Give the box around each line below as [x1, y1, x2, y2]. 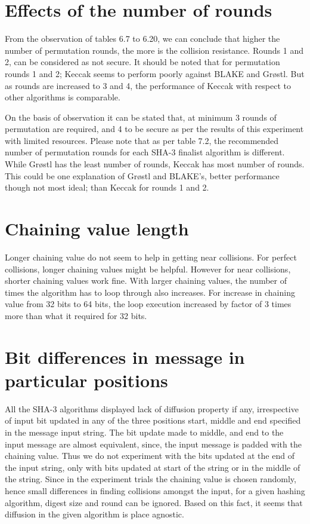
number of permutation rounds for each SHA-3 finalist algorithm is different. [5, 146, 285, 158]
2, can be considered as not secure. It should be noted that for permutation [5, 56, 280, 68]
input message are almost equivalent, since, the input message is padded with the [5, 437, 302, 450]
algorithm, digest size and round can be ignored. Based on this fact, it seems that [5, 496, 303, 508]
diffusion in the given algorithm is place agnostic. [5, 508, 184, 520]
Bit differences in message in [5, 344, 245, 369]
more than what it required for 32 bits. [5, 309, 147, 321]
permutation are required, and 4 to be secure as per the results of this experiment [5, 122, 304, 135]
